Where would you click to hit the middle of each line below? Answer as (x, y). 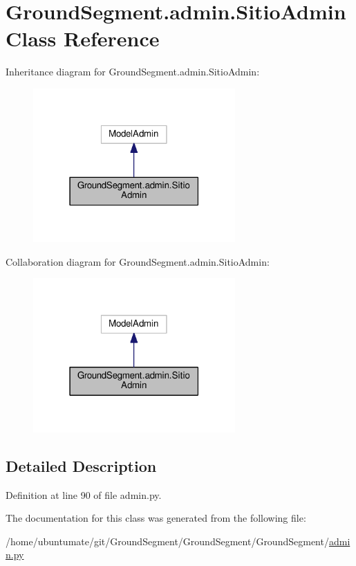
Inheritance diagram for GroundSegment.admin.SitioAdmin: (133, 72)
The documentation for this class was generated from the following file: (156, 518)
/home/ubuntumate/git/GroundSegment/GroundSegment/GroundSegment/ (167, 541)
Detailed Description (81, 465)
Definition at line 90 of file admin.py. (84, 494)
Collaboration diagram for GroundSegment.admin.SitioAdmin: (138, 261)
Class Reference (83, 38)
